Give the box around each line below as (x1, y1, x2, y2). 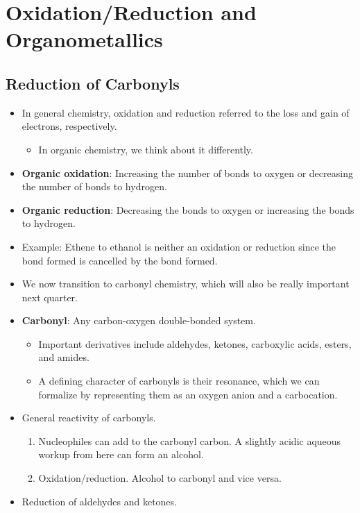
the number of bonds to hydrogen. (22, 179, 167, 194)
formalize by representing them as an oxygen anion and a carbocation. (38, 387, 338, 401)
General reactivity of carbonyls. (22, 410, 156, 425)
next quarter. (22, 289, 78, 304)
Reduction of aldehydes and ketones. (22, 494, 177, 508)
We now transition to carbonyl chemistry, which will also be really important (22, 276, 350, 291)
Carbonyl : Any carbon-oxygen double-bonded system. (22, 313, 256, 328)
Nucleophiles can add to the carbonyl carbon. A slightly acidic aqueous (38, 433, 341, 448)
